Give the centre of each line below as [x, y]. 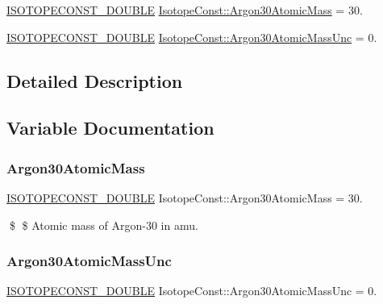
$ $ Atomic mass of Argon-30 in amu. [104, 225]
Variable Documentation [110, 128]
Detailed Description [95, 80]
